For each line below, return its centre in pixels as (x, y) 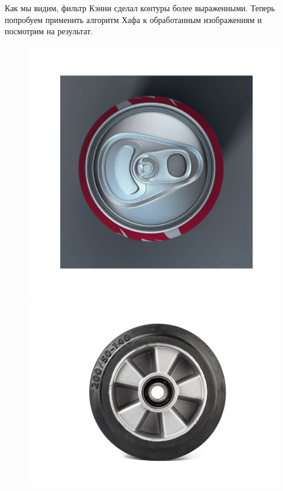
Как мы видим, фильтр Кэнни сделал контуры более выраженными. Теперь (140, 8)
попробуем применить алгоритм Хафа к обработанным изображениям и (134, 19)
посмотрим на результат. (49, 31)
